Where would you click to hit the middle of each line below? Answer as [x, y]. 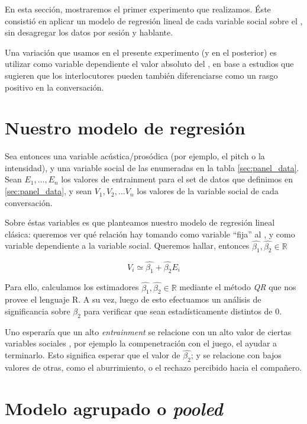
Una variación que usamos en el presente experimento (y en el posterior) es [141, 52]
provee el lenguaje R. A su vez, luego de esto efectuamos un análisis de [133, 299]
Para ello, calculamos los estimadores [72, 287]
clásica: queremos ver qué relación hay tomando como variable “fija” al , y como [150, 234]
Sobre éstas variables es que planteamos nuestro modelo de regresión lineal [140, 222]
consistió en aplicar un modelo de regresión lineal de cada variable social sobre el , [154, 20]
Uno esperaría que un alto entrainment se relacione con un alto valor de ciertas [148, 331]
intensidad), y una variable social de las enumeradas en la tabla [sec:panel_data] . [152, 167]
